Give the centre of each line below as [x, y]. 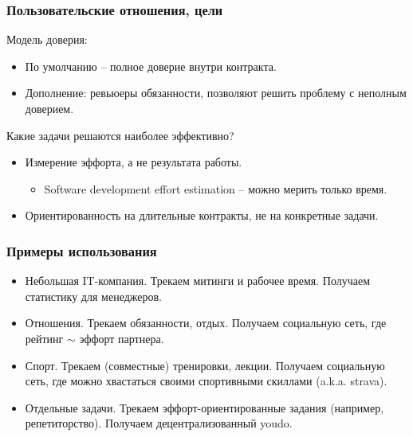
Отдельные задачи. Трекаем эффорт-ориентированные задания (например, [205, 407]
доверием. [49, 108]
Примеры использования [82, 250]
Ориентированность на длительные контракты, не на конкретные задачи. [202, 215]
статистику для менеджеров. [93, 296]
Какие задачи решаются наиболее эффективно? [120, 135]
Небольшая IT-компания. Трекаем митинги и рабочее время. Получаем [198, 281]
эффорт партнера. [122, 338]
